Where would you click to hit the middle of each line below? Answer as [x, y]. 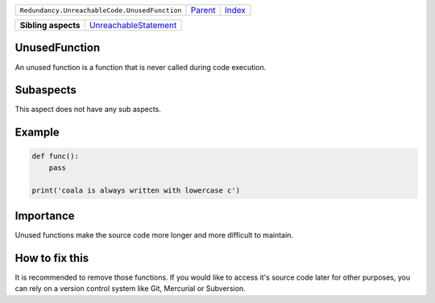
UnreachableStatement [133, 25]
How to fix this [52, 258]
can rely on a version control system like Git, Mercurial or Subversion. [130, 288]
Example [37, 133]
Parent [203, 10]
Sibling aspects [50, 25]
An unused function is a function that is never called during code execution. [141, 67]
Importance [45, 216]
